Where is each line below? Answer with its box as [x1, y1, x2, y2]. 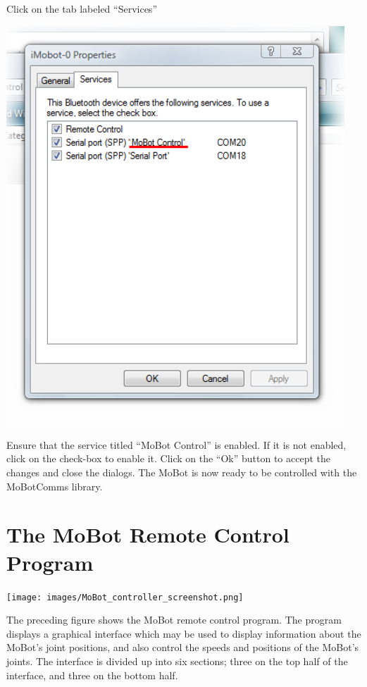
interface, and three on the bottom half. [6, 667, 178, 682]
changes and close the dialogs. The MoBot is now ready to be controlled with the [6, 465, 357, 480]
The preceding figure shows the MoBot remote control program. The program [6, 612, 342, 627]
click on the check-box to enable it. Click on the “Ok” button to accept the [6, 451, 331, 466]
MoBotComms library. [6, 478, 103, 493]
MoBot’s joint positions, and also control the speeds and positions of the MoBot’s [6, 640, 359, 655]
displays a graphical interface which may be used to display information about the [6, 626, 361, 640]
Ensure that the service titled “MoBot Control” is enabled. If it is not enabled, [6, 437, 347, 452]
